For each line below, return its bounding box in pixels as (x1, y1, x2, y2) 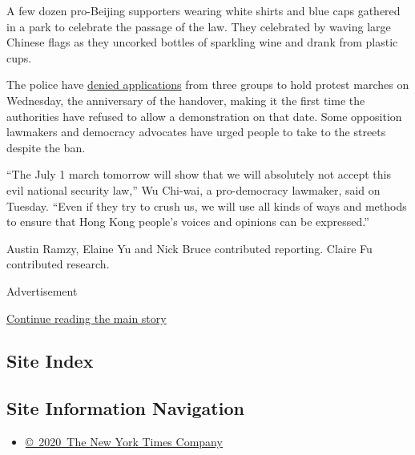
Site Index (6, 348, 94, 373)
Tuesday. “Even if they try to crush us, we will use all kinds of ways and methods (6, 197, 407, 214)
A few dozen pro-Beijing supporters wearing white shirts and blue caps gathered (6, 2, 401, 18)
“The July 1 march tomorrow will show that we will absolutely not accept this (6, 166, 392, 183)
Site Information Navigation (6, 396, 244, 421)
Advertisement (6, 282, 78, 299)
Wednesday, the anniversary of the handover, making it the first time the (6, 91, 365, 108)
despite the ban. (6, 139, 86, 155)
